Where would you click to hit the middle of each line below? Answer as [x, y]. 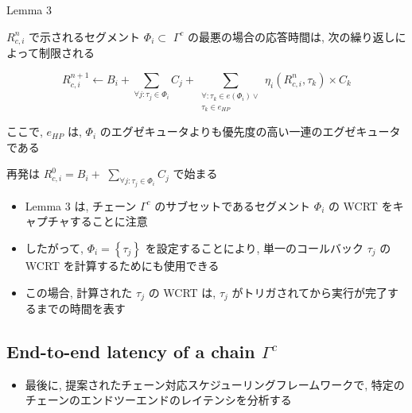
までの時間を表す [81, 309]
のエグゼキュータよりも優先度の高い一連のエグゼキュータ [250, 131]
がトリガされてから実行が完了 [310, 292]
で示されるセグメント [85, 36]
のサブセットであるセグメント [233, 205]
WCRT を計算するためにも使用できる [122, 265]
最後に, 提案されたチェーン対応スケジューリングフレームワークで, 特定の [215, 384]
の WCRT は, [182, 292]
